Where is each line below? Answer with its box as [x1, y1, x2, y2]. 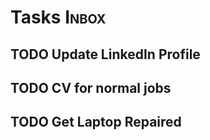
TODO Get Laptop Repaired [10, 114, 182, 131]
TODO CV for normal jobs [10, 79, 172, 96]
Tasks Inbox [10, 6, 107, 29]
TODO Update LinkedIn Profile [10, 46, 201, 63]
